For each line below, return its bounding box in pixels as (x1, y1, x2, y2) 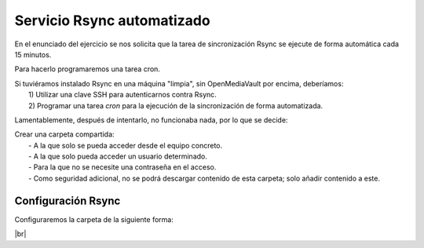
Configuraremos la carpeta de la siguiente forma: (14, 214, 174, 224)
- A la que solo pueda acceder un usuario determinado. (28, 151, 208, 161)
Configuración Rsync (14, 194, 121, 207)
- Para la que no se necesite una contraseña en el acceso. (28, 162, 217, 172)
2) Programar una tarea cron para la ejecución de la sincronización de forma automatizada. (28, 100, 323, 110)
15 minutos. (14, 49, 52, 59)
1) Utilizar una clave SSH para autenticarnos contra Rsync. (28, 90, 217, 100)
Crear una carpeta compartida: (14, 129, 115, 139)
